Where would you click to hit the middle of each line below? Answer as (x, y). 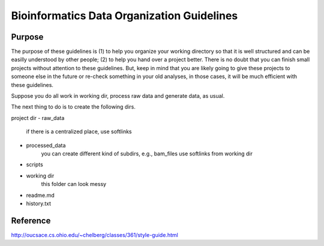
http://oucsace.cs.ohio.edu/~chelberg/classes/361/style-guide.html (94, 235)
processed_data (46, 145)
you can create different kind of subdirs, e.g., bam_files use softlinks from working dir (147, 154)
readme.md (40, 195)
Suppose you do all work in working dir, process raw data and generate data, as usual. (118, 96)
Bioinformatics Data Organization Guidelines (124, 16)
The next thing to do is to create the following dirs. (73, 107)
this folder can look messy (74, 184)
